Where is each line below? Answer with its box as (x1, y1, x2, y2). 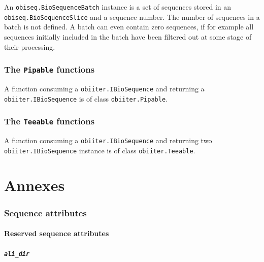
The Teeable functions (4, 115, 95, 127)
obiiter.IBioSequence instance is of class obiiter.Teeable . (4, 145, 195, 155)
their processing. (4, 41, 55, 52)
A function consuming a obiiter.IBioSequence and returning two (4, 135, 212, 145)
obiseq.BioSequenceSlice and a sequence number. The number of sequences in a (4, 11, 260, 22)
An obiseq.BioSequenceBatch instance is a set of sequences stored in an (4, 2, 232, 12)
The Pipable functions (4, 63, 95, 76)
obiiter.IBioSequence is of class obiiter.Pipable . (4, 93, 168, 104)
